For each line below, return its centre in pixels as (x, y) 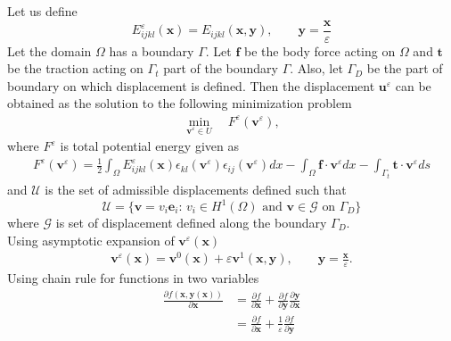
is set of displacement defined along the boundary (191, 222)
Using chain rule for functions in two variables (133, 278)
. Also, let (316, 68)
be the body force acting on (320, 50)
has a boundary (152, 50)
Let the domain (49, 50)
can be (413, 85)
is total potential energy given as (149, 146)
